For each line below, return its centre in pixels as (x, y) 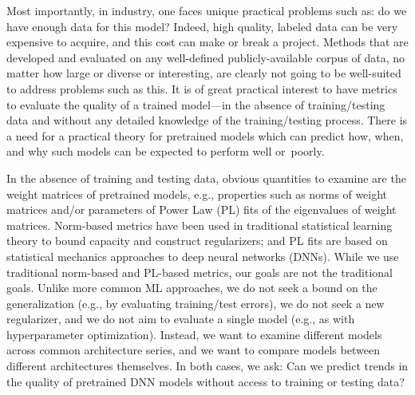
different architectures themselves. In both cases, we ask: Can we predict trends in (207, 366)
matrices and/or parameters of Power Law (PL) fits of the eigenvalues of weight (202, 209)
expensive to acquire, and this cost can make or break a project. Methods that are (207, 42)
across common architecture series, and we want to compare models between (193, 350)
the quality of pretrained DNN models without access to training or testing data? (206, 381)
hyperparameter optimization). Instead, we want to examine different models (194, 334)
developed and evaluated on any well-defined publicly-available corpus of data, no (206, 57)
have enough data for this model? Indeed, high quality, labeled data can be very (202, 26)
